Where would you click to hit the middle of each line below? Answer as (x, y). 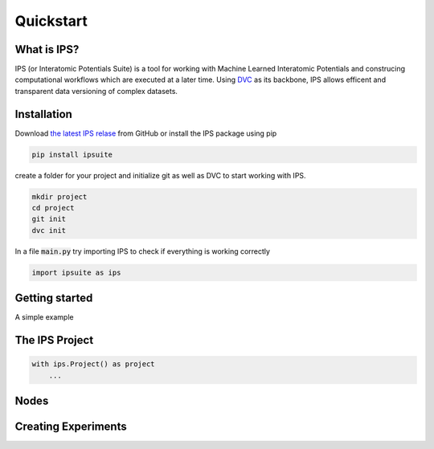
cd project (53, 208)
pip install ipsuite (72, 154)
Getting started (54, 298)
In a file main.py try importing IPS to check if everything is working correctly (143, 251)
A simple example (44, 317)
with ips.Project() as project (94, 364)
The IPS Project (54, 340)
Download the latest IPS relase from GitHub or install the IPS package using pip (146, 133)
